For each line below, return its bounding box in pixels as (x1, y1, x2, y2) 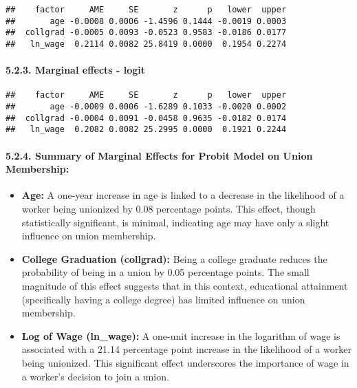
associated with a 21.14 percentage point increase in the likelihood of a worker (21, 342, 351, 356)
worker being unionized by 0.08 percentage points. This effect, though (21, 202, 316, 216)
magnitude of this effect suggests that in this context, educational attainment (21, 279, 348, 292)
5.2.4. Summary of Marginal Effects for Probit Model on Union (6, 148, 313, 162)
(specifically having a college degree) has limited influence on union (21, 292, 305, 306)
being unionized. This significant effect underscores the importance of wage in (21, 355, 349, 369)
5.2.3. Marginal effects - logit (6, 63, 146, 77)
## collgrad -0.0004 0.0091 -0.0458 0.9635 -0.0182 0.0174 (6, 113, 287, 123)
